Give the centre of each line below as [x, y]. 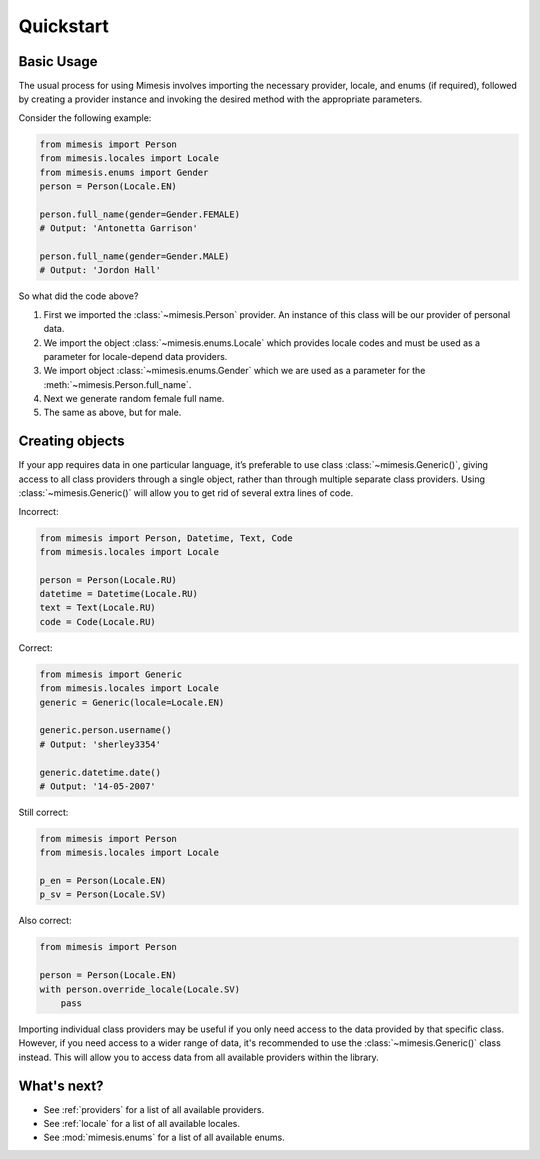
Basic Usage [58, 61]
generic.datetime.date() [100, 772]
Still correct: [43, 812]
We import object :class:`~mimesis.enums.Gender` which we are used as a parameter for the [234, 371]
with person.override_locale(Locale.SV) [139, 989]
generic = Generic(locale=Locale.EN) [132, 702]
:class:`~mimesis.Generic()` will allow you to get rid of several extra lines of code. [186, 493]
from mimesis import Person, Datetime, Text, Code [166, 538]
